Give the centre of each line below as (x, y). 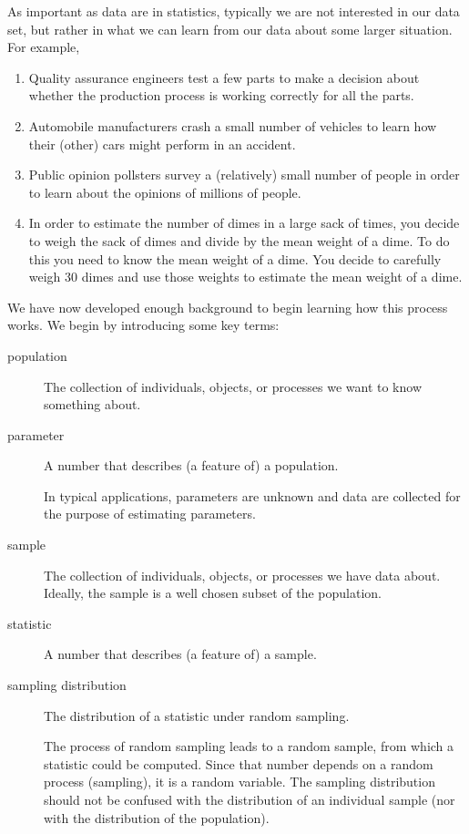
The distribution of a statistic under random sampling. (197, 715)
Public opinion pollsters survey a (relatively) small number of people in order (244, 175)
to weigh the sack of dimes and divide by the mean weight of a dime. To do (239, 240)
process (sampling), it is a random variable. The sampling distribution (240, 782)
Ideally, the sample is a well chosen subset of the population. (213, 593)
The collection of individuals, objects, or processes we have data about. (242, 575)
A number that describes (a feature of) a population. (191, 465)
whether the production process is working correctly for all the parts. (221, 95)
